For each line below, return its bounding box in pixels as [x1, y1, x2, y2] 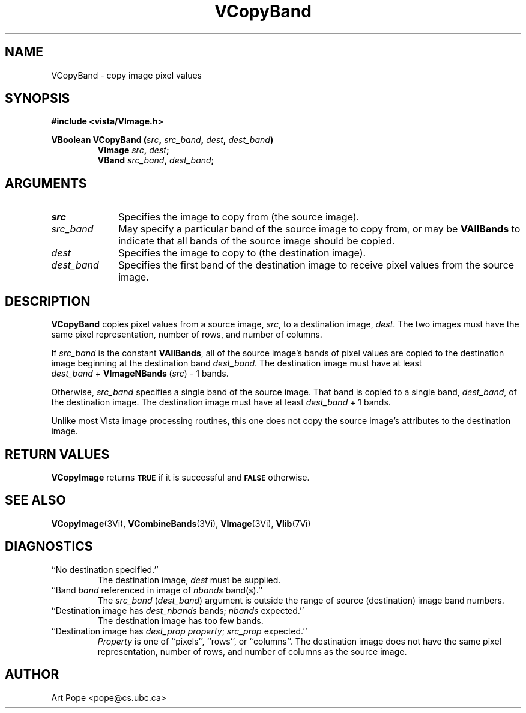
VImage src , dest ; [97, 145, 169, 156]
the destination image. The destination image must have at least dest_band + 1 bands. [51, 397, 391, 408]
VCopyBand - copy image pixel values [51, 70, 202, 80]
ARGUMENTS [5, 175, 87, 191]
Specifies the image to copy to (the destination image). [118, 247, 366, 259]
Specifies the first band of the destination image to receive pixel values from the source [118, 259, 515, 272]
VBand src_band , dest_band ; [97, 155, 214, 166]
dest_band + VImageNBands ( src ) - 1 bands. [51, 368, 229, 379]
